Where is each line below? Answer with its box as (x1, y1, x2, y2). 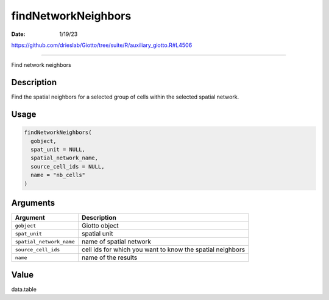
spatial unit (81, 229, 113, 238)
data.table (11, 285, 37, 293)
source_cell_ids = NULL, (30, 163, 105, 170)
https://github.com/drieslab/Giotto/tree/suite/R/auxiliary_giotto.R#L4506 (11, 41, 193, 49)
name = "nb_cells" (30, 172, 85, 179)
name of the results (81, 253, 138, 262)
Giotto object (81, 222, 119, 230)
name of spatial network (81, 237, 152, 246)
